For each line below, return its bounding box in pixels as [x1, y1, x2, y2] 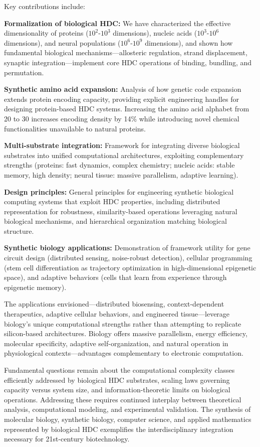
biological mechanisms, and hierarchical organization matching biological [4, 216, 227, 226]
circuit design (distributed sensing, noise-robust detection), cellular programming [4, 252, 252, 263]
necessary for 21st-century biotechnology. [4, 433, 130, 444]
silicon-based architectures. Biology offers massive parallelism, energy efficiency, [4, 328, 247, 339]
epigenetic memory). [4, 281, 67, 292]
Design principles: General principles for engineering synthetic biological [4, 186, 234, 197]
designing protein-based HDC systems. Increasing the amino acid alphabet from [4, 103, 249, 114]
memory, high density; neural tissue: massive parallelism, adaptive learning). [4, 169, 238, 180]
